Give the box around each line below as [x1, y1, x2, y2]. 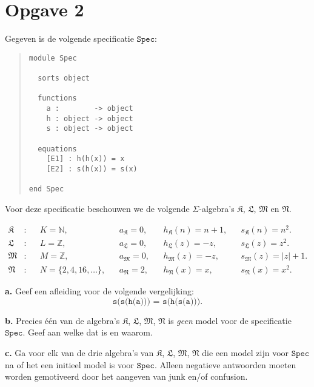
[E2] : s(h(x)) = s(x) [46, 164, 138, 173]
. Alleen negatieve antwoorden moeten [154, 358, 296, 371]
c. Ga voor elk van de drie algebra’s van [5, 346, 154, 359]
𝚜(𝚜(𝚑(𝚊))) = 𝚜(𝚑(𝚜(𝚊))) [112, 297, 201, 306]
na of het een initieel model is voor [5, 358, 134, 371]
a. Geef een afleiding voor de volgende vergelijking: [5, 285, 194, 297]
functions [38, 94, 77, 103]
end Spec [28, 185, 64, 194]
